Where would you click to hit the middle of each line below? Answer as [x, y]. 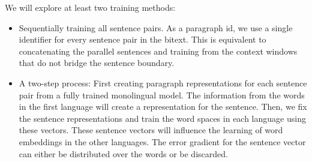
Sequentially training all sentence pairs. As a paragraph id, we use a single [156, 27]
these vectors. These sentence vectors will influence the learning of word [151, 130]
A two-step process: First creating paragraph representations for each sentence [163, 82]
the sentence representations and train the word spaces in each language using [162, 118]
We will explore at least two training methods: [90, 7]
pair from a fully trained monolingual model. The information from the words [162, 94]
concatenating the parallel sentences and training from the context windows [158, 51]
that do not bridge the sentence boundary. [97, 63]
